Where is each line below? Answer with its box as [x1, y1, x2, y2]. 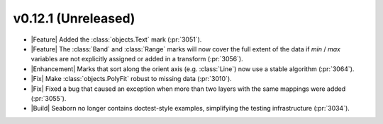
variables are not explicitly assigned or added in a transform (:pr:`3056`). [30, 55, 244, 63]
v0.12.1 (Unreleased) [13, 11, 135, 26]
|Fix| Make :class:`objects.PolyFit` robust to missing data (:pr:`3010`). [30, 75, 232, 83]
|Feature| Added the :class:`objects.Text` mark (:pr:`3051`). [30, 35, 202, 44]
